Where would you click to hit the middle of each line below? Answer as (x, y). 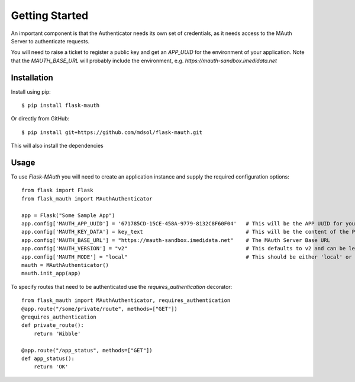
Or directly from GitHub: (40, 119)
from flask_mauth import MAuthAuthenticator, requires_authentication (126, 300)
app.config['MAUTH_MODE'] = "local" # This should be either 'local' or (187, 257)
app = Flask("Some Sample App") (68, 215)
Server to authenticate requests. (50, 41)
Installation (32, 77)
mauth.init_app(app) (51, 273)
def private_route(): (53, 325)
